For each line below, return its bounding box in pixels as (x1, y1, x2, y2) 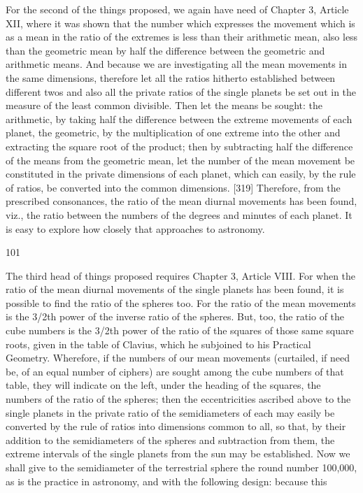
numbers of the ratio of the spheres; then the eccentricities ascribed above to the (6, 392, 351, 406)
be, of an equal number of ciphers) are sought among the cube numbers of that (6, 364, 344, 378)
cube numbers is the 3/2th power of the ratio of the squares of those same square (6, 323, 354, 338)
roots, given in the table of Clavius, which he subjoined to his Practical (6, 336, 311, 351)
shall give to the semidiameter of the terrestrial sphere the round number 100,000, (6, 460, 357, 474)
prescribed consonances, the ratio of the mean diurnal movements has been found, (6, 194, 357, 208)
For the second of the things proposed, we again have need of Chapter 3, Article (6, 2, 349, 16)
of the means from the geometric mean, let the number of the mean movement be (6, 152, 355, 167)
